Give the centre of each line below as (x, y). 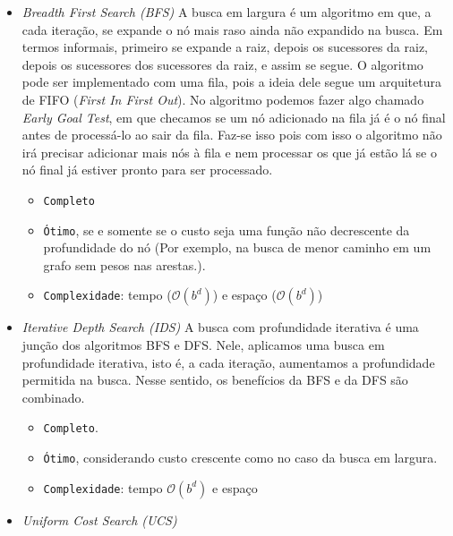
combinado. (53, 397)
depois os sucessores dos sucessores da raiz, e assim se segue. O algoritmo (222, 64)
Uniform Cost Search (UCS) (99, 519)
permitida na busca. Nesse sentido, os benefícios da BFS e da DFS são (215, 380)
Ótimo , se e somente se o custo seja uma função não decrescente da (226, 230)
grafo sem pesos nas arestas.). (124, 264)
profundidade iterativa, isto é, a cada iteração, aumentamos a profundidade (228, 362)
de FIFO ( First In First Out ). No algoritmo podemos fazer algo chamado (223, 99)
